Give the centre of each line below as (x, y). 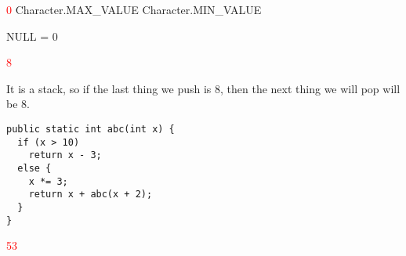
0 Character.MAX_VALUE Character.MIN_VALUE (134, 9)
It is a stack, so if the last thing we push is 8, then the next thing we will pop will (203, 88)
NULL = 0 (32, 36)
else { (34, 168)
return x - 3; (65, 155)
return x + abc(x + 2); (91, 195)
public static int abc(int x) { (91, 129)
